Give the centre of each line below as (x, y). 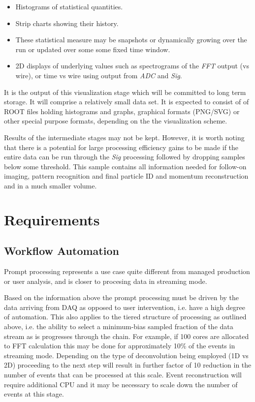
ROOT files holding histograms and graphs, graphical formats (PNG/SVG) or (122, 111)
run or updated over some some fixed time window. (93, 49)
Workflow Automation (62, 251)
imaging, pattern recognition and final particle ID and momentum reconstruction (126, 176)
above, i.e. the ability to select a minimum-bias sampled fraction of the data (119, 326)
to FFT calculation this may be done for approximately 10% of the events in (120, 346)
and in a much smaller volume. (50, 185)
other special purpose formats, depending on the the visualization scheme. (116, 121)
